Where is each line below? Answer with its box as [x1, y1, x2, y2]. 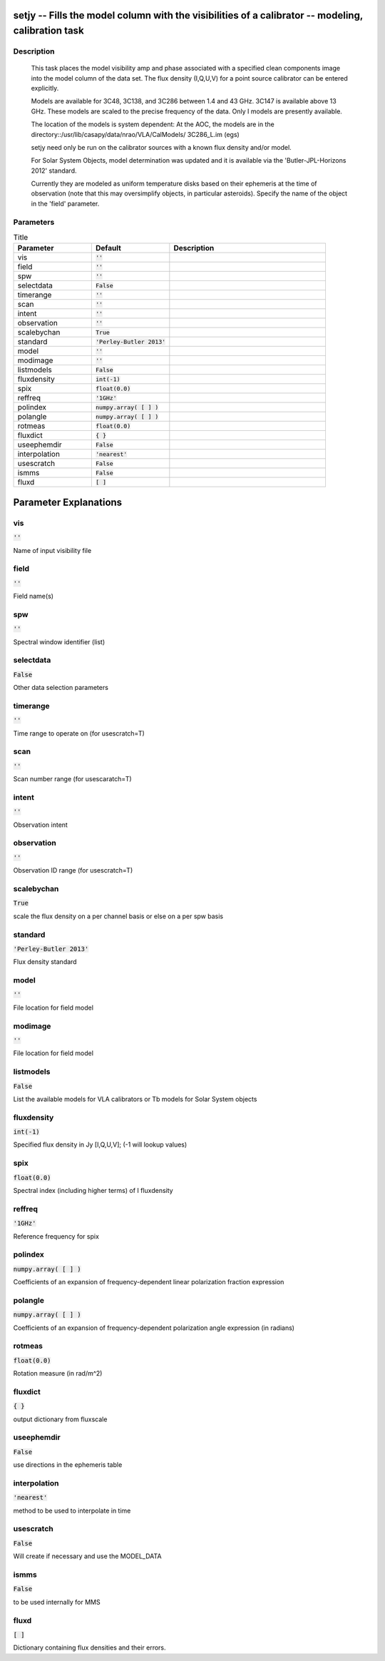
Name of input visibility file [13, 546, 92, 554]
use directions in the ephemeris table [13, 1461, 123, 1469]
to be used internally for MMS [13, 1597, 101, 1606]
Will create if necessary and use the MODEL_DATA [13, 1552, 162, 1560]
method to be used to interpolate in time [13, 1506, 131, 1515]
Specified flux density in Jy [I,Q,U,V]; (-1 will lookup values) [13, 1140, 188, 1149]
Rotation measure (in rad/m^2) [13, 1369, 103, 1378]
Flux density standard [13, 958, 78, 966]
